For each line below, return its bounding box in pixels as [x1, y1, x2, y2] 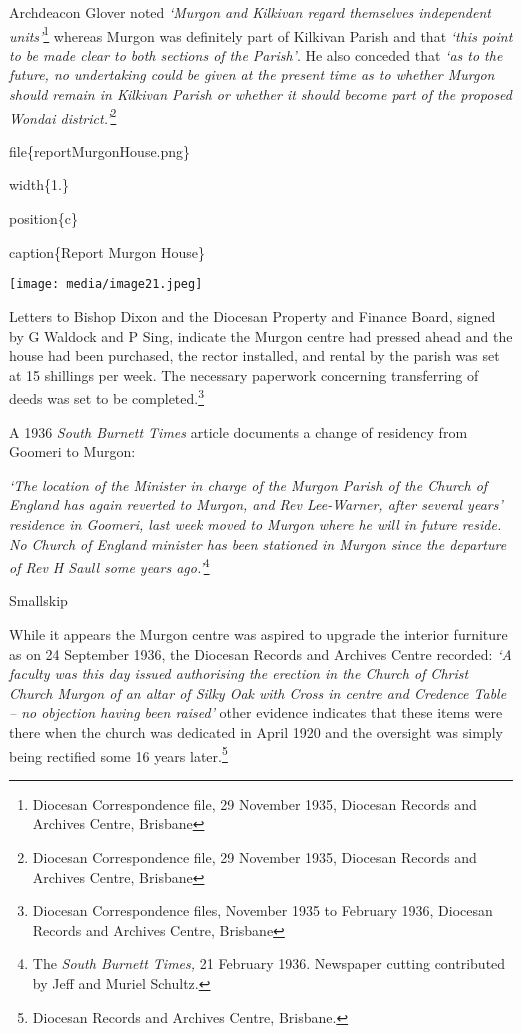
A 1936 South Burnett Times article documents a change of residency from [9, 421, 468, 442]
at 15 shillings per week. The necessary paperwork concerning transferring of [9, 364, 479, 385]
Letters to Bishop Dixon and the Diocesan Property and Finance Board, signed [9, 305, 496, 326]
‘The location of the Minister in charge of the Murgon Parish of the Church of [9, 474, 488, 495]
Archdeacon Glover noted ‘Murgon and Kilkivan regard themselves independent [9, 2, 491, 22]
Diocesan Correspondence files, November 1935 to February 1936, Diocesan [32, 900, 493, 921]
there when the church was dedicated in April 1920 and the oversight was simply [9, 721, 503, 742]
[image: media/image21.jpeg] [9, 277, 203, 292]
